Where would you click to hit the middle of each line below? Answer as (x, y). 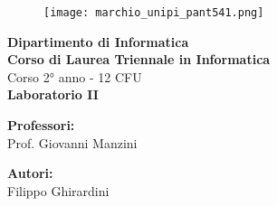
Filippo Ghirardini (58, 190)
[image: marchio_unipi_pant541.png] (154, 13)
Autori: (30, 173)
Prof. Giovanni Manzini (72, 142)
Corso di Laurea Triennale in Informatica (139, 59)
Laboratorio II (53, 94)
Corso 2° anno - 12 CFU (75, 76)
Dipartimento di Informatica (98, 41)
